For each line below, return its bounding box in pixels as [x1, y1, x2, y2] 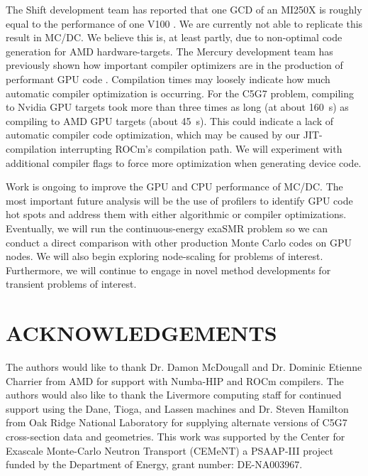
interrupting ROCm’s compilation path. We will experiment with [60, 141, 342, 156]
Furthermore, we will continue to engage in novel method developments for [6, 262, 331, 277]
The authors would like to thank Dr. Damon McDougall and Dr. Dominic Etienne [6, 359, 362, 374]
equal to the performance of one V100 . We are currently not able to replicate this [6, 16, 363, 31]
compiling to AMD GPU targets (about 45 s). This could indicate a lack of [6, 113, 333, 128]
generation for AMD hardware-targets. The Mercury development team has [6, 43, 333, 58]
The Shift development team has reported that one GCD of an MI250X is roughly [6, 2, 362, 16]
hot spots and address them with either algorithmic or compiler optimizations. [6, 207, 347, 222]
